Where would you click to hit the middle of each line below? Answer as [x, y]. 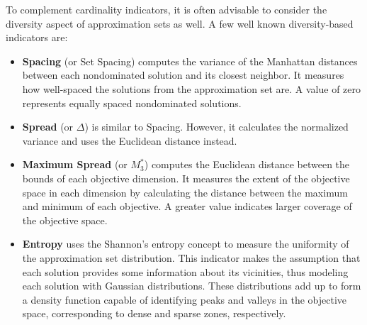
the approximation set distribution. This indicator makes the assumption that [191, 257]
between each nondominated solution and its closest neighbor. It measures [183, 75]
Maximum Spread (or [75, 164]
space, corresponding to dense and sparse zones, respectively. [154, 313]
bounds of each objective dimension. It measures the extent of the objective [186, 178]
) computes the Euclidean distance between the [247, 164]
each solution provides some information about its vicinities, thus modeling [185, 271]
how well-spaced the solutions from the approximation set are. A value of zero [191, 88]
